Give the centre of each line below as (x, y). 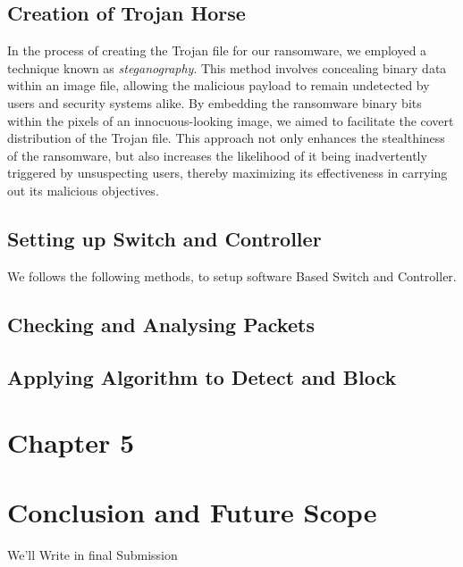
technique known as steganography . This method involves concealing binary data (227, 67)
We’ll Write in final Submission (93, 555)
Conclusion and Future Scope (192, 512)
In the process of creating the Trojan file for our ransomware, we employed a (217, 50)
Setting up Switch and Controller (164, 238)
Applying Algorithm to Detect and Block (202, 376)
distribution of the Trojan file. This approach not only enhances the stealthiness (226, 138)
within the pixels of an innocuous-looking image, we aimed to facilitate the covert (231, 120)
